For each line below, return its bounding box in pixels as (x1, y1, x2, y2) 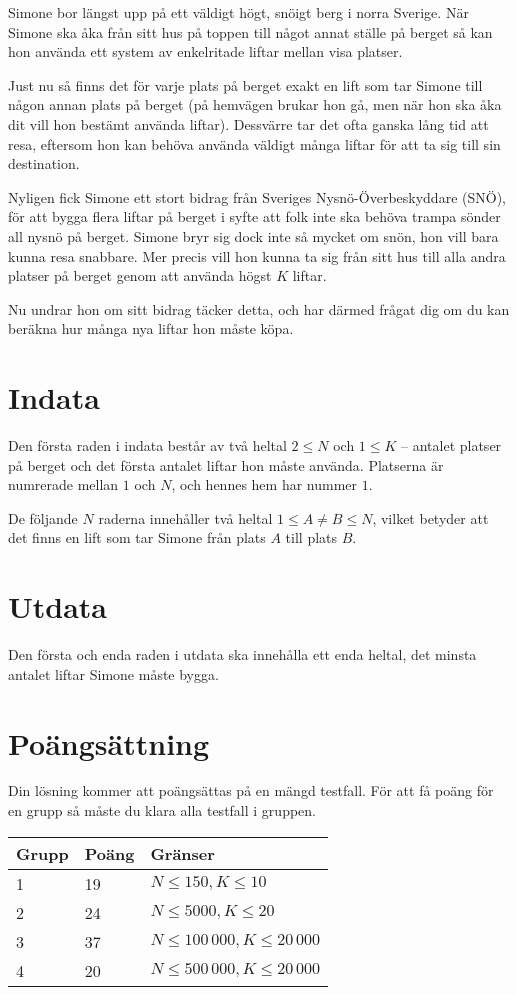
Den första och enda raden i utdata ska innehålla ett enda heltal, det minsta (8, 644, 477, 665)
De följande (8, 507, 78, 528)
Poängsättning (8, 722, 210, 763)
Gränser (150, 841, 215, 865)
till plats (285, 527, 338, 548)
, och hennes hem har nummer (171, 474, 358, 495)
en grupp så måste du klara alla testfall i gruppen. (8, 800, 316, 821)
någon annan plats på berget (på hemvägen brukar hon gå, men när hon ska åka (8, 94, 502, 115)
